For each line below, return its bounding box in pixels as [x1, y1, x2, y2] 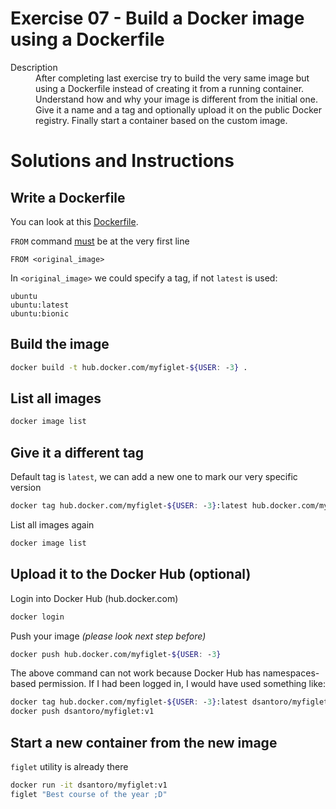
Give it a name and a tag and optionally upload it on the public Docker [35, 103, 323, 116]
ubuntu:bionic [10, 308, 70, 319]
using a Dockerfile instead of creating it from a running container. [35, 82, 305, 94]
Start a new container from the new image [10, 734, 278, 751]
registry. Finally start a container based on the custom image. [35, 114, 288, 126]
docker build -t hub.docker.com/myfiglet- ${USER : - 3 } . [10, 362, 248, 372]
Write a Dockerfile [10, 189, 126, 206]
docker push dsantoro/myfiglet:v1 [10, 707, 155, 717]
